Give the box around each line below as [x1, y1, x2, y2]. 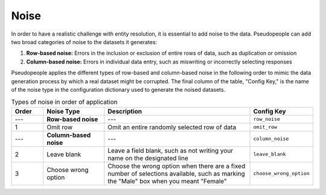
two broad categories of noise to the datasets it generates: [11, 38, 158, 45]
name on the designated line [107, 154, 188, 162]
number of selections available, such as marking [107, 169, 245, 177]
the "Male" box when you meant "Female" [107, 177, 227, 185]
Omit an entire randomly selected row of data [107, 123, 237, 131]
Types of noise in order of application [11, 98, 118, 106]
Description [107, 107, 142, 115]
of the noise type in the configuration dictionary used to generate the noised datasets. [11, 86, 226, 93]
